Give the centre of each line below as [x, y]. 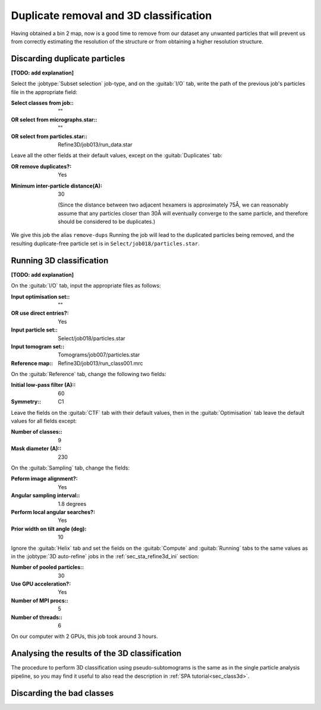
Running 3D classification [60, 260]
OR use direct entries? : [40, 313]
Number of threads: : [37, 617]
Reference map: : [32, 363]
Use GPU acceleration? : [41, 584]
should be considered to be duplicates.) [107, 222]
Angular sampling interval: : [45, 495]
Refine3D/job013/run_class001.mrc [100, 363]
